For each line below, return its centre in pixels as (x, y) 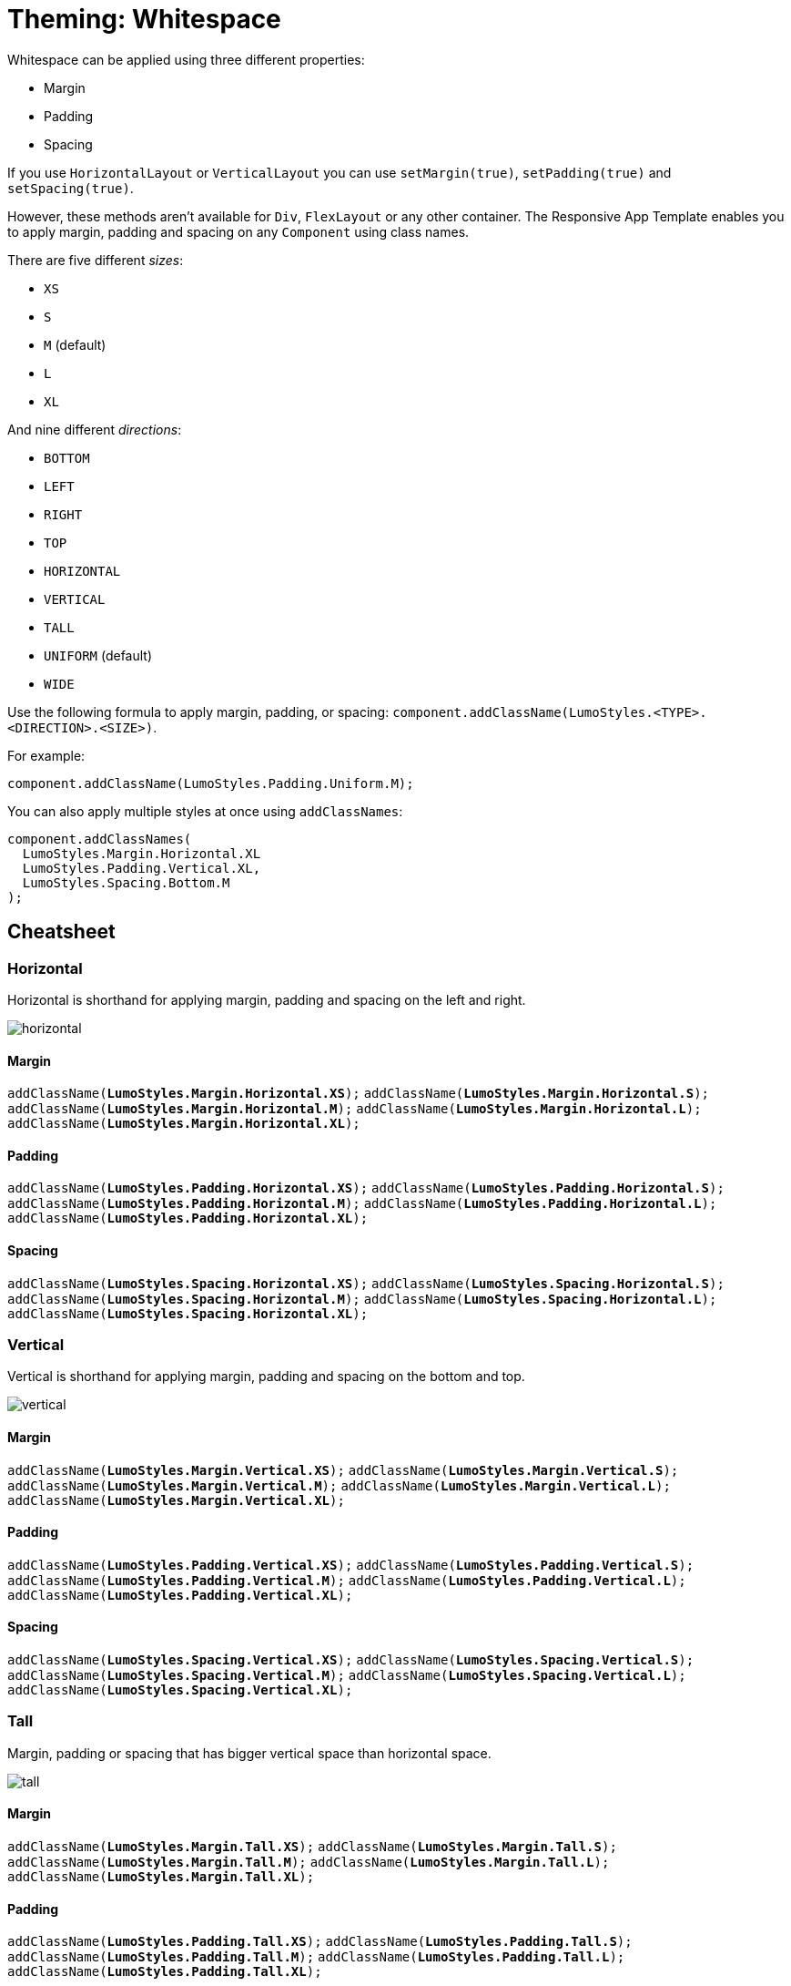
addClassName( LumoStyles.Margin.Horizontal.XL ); (184, 1124)
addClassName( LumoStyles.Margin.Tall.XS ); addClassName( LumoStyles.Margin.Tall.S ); (312, 1847)
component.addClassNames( (100, 839)
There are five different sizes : (96, 260)
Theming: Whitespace (144, 19)
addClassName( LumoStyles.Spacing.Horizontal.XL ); (188, 1313)
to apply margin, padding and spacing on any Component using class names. (238, 231)
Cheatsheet (61, 932)
